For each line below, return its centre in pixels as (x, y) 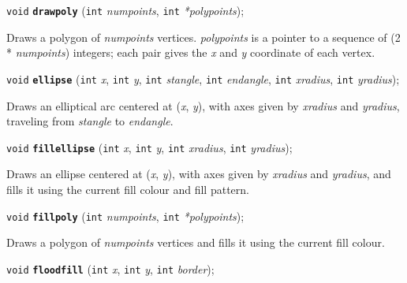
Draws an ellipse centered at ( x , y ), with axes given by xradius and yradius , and (199, 174)
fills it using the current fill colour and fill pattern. (128, 189)
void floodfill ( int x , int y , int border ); (110, 268)
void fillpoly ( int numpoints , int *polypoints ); (125, 216)
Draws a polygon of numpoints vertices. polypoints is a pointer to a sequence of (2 (203, 37)
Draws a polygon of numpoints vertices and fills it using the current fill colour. (196, 242)
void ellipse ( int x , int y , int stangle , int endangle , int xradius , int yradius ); (203, 78)
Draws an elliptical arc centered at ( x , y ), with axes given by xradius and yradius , (203, 105)
